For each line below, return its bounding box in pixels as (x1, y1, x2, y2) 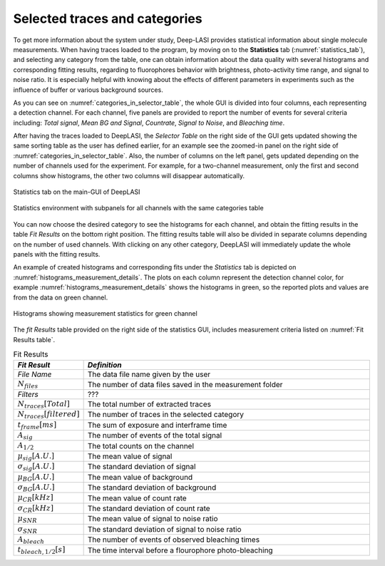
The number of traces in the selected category (87, 410, 245, 420)
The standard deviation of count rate (87, 503, 210, 513)
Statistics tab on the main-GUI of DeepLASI (13, 187, 140, 196)
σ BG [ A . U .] (17, 482, 55, 493)
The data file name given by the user (87, 369, 211, 379)
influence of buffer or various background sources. (13, 86, 163, 94)
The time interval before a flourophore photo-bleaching (87, 545, 274, 555)
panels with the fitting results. (13, 249, 101, 258)
